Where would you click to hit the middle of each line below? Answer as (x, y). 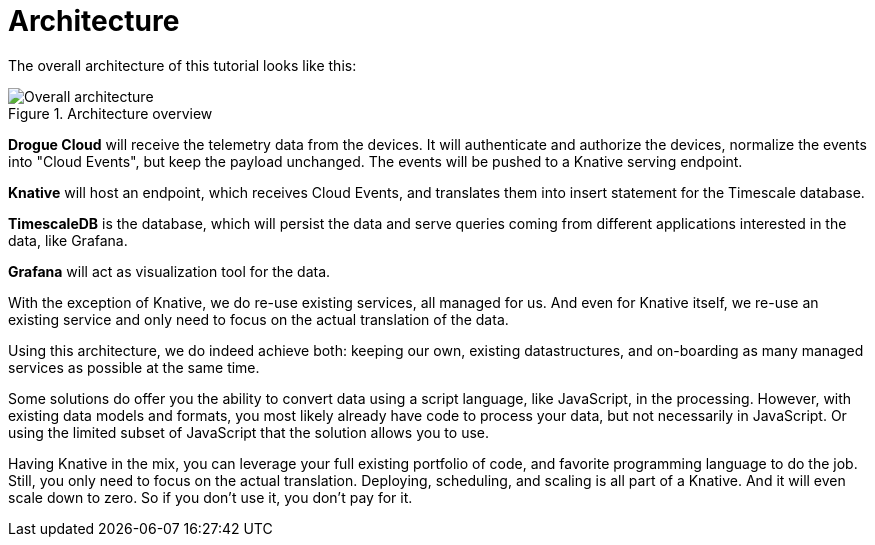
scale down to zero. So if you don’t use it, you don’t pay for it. (210, 497)
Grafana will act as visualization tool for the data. (169, 271)
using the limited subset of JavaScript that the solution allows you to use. (248, 432)
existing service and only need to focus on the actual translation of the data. (258, 319)
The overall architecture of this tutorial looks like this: (182, 65)
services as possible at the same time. (134, 367)
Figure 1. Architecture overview (110, 113)
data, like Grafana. (68, 240)
